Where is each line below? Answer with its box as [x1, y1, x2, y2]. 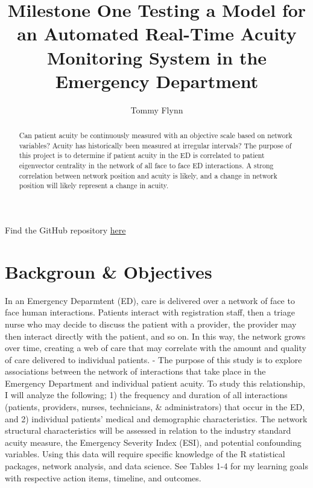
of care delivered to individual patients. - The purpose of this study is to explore [5, 353, 302, 366]
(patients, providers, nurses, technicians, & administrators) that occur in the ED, [5, 401, 305, 413]
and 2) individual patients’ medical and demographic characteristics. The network [5, 412, 308, 425]
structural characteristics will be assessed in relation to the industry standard [5, 424, 291, 437]
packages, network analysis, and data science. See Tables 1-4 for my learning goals [5, 460, 308, 472]
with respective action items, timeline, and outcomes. [5, 471, 201, 484]
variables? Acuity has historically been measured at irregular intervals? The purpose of [19, 140, 292, 150]
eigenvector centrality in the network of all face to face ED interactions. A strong [19, 160, 274, 171]
